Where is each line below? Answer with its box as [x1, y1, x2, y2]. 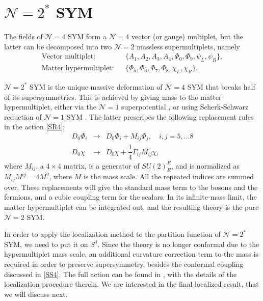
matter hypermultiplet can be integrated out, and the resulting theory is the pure [4, 201, 259, 212]
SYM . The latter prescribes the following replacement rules [66, 111, 254, 122]
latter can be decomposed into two [4, 41, 112, 51]
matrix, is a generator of [63, 160, 140, 171]
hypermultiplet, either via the [4, 101, 96, 112]
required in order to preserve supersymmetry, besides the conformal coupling [4, 258, 244, 269]
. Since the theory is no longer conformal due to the [97, 238, 259, 249]
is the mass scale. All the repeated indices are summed [83, 171, 254, 182]
